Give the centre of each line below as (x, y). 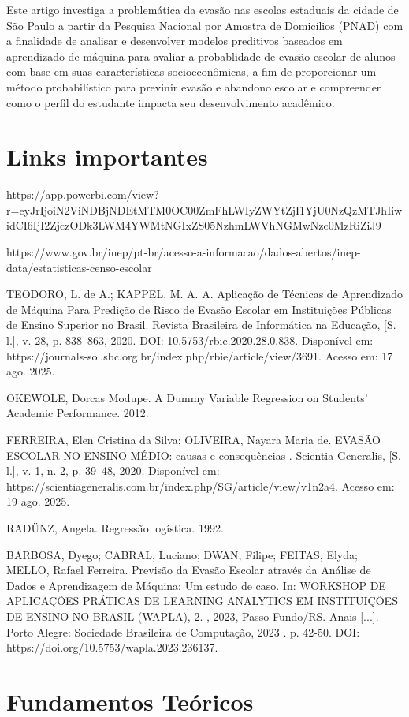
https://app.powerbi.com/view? (83, 194)
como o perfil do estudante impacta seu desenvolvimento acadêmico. (171, 102)
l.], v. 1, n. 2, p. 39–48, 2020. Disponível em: (113, 471)
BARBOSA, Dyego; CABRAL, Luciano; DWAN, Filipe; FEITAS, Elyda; (182, 554)
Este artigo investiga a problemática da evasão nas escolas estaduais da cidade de (203, 9)
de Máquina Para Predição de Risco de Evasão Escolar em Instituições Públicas (199, 309)
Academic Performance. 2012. (78, 413)
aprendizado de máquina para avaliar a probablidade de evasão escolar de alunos (201, 56)
